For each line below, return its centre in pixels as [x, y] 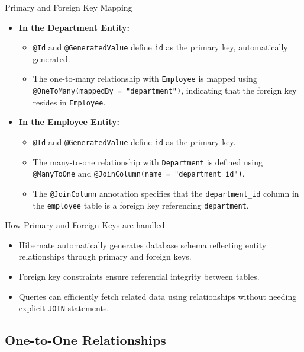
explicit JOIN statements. [64, 308]
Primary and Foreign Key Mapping [69, 7]
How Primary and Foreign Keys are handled [85, 225]
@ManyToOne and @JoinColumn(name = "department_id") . [139, 173]
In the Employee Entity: [69, 122]
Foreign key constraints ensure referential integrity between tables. [139, 276]
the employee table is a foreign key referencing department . [141, 205]
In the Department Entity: [74, 27]
